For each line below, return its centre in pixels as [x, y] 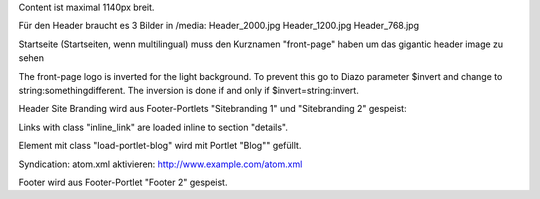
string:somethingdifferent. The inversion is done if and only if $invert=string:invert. [188, 90]
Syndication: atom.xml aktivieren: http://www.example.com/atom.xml [160, 164]
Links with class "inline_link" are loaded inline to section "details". [153, 127]
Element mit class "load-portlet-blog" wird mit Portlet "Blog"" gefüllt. [160, 146]
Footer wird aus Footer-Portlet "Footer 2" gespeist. [123, 182]
